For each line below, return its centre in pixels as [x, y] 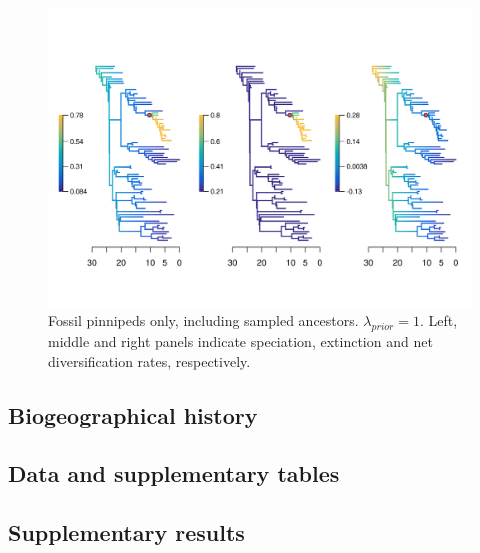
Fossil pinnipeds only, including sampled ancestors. [203, 320]
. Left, [438, 320]
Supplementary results [126, 532]
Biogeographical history [133, 414]
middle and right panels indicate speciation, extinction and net [240, 340]
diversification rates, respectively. [149, 360]
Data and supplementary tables [174, 473]
